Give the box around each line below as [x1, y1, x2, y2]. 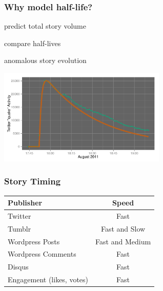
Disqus [8, 261, 29, 272]
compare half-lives [4, 37, 61, 48]
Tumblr [8, 223, 31, 234]
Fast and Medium [95, 236, 151, 246]
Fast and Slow [100, 223, 146, 234]
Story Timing [4, 175, 61, 188]
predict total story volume [4, 20, 86, 31]
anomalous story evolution [4, 55, 87, 66]
